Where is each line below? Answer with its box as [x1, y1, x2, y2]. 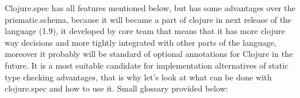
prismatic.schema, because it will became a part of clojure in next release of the [5, 13, 292, 25]
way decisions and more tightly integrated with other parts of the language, [5, 36, 277, 48]
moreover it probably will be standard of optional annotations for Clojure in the [5, 48, 293, 60]
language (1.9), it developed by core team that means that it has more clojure [5, 25, 285, 37]
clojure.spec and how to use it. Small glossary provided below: [5, 82, 228, 94]
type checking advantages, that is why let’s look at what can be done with [5, 70, 272, 83]
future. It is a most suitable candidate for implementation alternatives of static [5, 59, 289, 71]
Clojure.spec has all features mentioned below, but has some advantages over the [5, 2, 296, 13]
